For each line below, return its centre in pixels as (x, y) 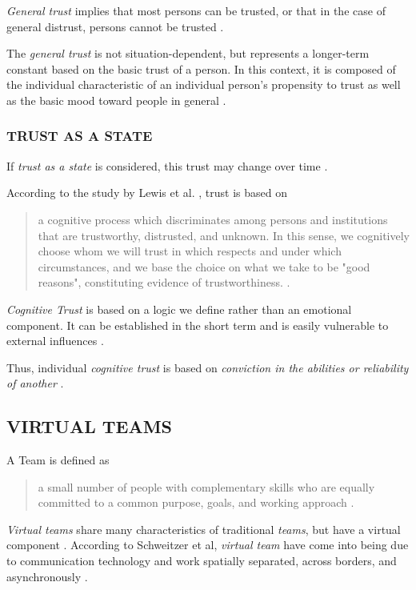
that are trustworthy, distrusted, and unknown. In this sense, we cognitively (224, 235)
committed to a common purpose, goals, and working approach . (196, 502)
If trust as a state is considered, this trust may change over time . (167, 165)
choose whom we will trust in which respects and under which (190, 251)
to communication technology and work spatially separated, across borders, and (202, 561)
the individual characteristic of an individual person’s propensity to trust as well (204, 84)
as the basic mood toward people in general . (116, 100)
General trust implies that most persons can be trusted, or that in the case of (196, 10)
